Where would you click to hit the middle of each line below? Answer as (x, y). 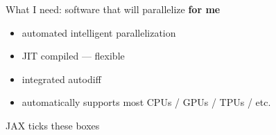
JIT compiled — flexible (73, 56)
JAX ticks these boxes (53, 125)
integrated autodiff (61, 79)
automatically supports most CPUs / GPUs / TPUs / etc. (146, 102)
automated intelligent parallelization (99, 32)
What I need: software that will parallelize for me (113, 9)
